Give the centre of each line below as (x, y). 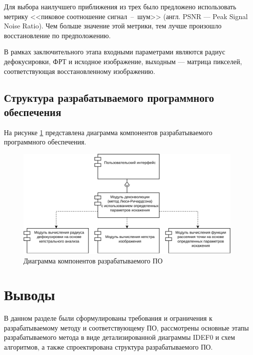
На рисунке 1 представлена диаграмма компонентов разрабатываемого (108, 132)
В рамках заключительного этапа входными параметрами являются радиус (115, 52)
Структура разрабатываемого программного (109, 97)
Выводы (30, 295)
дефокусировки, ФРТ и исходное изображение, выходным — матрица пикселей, (123, 61)
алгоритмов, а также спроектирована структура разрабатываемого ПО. (108, 346)
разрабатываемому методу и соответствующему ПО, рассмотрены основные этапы (126, 327)
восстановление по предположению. (57, 35)
